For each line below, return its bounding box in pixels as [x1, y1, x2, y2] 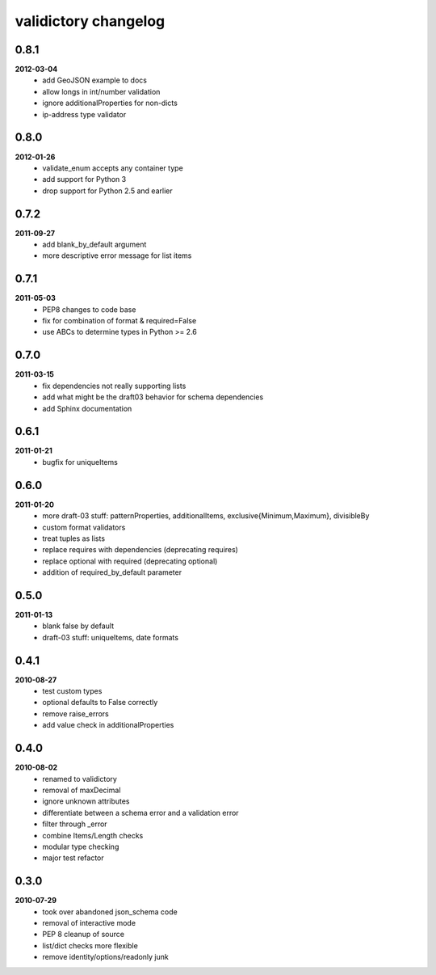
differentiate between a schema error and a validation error [42, 808, 239, 817]
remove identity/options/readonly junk [42, 952, 169, 962]
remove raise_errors [42, 708, 109, 719]
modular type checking [42, 842, 119, 851]
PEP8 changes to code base [42, 304, 136, 314]
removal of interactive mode [42, 918, 136, 927]
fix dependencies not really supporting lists [42, 381, 187, 390]
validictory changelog [15, 12, 166, 30]
